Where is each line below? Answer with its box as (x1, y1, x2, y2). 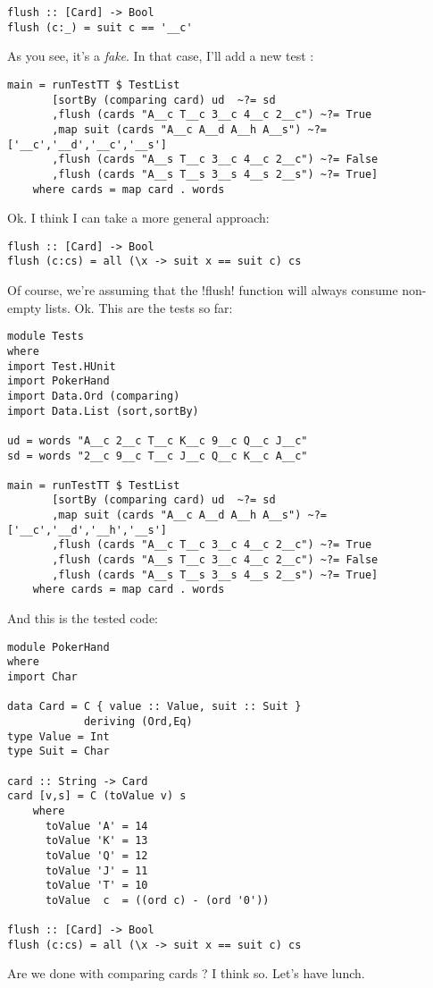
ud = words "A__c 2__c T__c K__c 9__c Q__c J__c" (7, 434, 308, 447)
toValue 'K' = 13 (45, 834, 148, 848)
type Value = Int (7, 730, 110, 743)
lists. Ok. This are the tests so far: (45, 298, 233, 317)
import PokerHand (7, 375, 110, 388)
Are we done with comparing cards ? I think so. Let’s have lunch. (7, 964, 365, 983)
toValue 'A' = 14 (45, 819, 148, 832)
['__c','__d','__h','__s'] (7, 523, 167, 536)
